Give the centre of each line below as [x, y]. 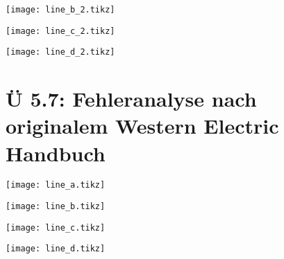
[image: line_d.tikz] [56, 249]
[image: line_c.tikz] [56, 227]
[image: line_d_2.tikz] [60, 52]
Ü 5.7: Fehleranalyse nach [131, 99]
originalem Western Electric [142, 126]
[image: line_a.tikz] [56, 185]
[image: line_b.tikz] [56, 207]
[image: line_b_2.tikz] [60, 10]
